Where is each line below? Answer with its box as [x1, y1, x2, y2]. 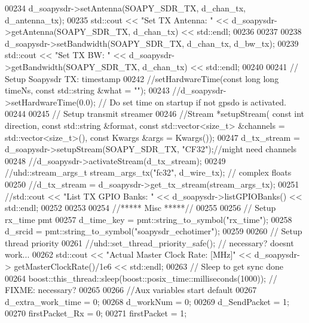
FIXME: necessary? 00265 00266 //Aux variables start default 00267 [5, 283, 257, 296]
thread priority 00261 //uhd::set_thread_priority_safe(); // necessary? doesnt [5, 236, 294, 249]
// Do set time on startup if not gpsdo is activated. [98, 95, 286, 108]
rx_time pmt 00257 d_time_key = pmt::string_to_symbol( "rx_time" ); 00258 [5, 213, 292, 225]
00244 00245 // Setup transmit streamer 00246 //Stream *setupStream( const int [5, 107, 304, 120]
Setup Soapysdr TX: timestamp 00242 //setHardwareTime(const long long [5, 72, 279, 84]
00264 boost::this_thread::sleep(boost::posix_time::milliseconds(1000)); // [5, 271, 277, 284]
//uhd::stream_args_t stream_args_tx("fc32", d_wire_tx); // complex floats [5, 166, 292, 179]
